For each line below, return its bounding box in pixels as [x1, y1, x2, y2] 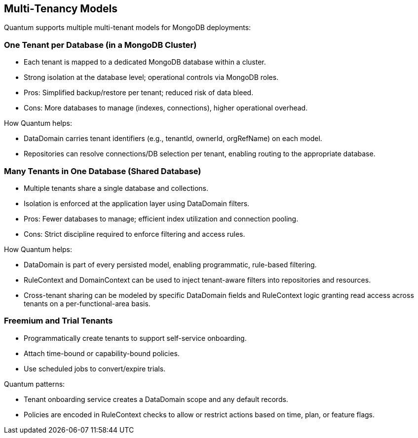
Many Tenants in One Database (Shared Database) [4, 166, 201, 176]
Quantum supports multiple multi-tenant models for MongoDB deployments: [4, 23, 251, 32]
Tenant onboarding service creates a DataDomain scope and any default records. [24, 395, 288, 403]
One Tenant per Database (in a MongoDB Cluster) [4, 39, 197, 50]
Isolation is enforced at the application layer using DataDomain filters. [24, 199, 250, 208]
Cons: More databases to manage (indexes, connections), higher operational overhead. [24, 104, 308, 112]
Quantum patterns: [4, 379, 65, 388]
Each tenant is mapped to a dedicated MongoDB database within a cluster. [24, 58, 266, 67]
